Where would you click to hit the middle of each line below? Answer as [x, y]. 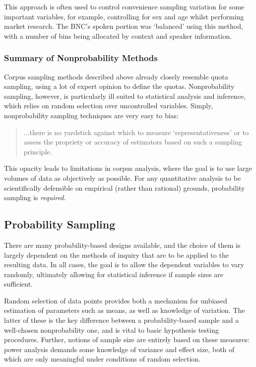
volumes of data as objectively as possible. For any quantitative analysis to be [123, 178]
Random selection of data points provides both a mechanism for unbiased [116, 300]
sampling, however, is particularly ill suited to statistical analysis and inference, [125, 96]
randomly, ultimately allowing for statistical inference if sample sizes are [114, 274]
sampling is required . [35, 197]
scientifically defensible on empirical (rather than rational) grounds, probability [125, 187]
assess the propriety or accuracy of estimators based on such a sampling [133, 142]
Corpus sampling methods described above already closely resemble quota [116, 76]
